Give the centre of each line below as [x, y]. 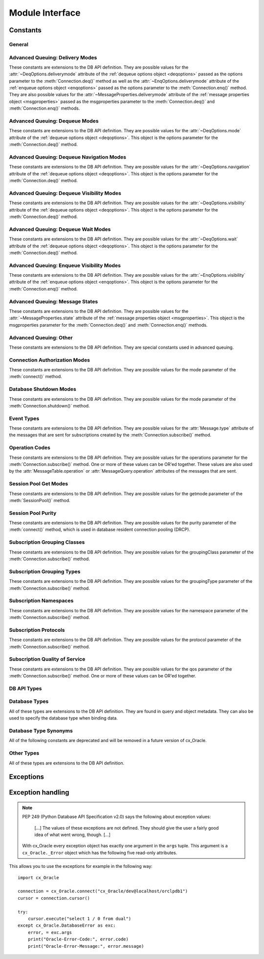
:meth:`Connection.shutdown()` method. [49, 406]
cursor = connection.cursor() [54, 898]
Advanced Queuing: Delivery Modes [53, 57]
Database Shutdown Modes [43, 389]
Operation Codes [30, 448]
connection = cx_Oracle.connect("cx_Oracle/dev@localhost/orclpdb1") [103, 891]
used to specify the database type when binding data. [64, 718]
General [19, 44]
